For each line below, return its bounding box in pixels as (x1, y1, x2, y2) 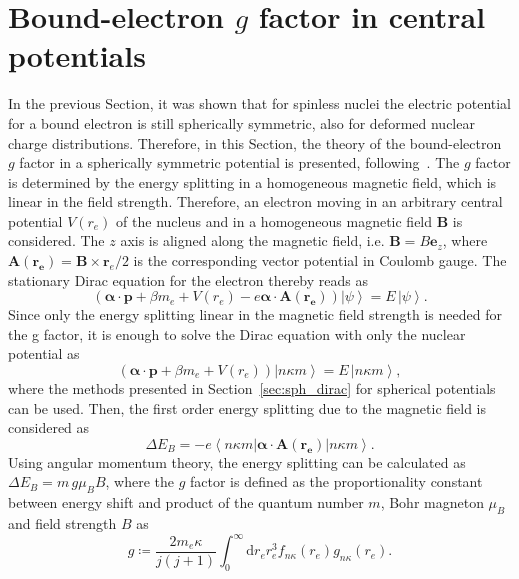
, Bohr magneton (380, 492, 484, 513)
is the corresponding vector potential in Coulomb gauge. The (133, 250, 507, 271)
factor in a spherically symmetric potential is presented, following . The (19, 152, 460, 173)
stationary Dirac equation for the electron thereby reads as (8, 269, 368, 290)
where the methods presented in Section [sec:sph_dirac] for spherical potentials (8, 378, 496, 399)
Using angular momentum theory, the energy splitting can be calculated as (8, 451, 466, 472)
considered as (8, 417, 90, 438)
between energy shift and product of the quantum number (8, 492, 364, 513)
